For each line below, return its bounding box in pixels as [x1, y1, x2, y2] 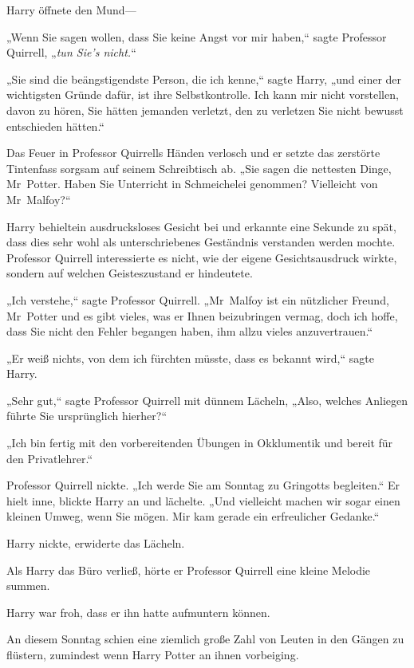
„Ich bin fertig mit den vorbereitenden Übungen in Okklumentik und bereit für [6, 434, 393, 451]
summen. [6, 577, 50, 594]
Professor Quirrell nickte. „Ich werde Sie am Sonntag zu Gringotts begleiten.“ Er [6, 477, 400, 493]
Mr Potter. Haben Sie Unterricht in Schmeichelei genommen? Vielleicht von [6, 175, 378, 192]
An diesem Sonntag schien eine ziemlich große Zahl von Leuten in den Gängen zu [6, 631, 404, 647]
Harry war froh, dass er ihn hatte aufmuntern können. [6, 603, 270, 620]
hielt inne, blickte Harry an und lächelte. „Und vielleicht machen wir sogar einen [6, 492, 400, 509]
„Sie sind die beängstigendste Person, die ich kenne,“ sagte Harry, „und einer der [6, 70, 402, 87]
